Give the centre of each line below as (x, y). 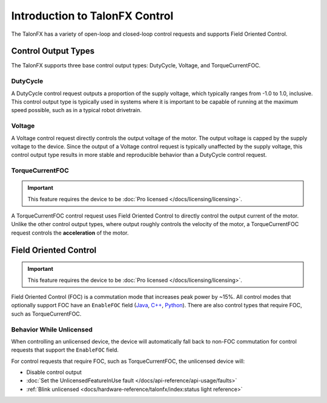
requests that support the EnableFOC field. (65, 350)
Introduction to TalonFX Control (92, 16)
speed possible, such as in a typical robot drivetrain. (76, 110)
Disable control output (54, 372)
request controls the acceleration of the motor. (70, 233)
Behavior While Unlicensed (52, 329)
